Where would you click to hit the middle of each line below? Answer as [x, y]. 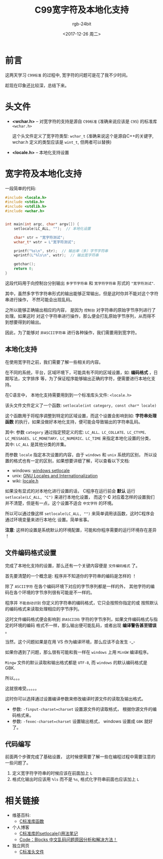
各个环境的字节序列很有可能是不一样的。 [54, 592]
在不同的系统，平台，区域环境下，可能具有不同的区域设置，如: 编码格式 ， [79, 372]
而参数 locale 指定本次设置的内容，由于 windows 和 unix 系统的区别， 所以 [79, 454]
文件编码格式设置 [31, 553]
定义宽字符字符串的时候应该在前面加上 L [52, 773]
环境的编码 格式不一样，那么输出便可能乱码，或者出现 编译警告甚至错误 [85, 625]
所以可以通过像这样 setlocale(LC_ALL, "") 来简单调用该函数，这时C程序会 [80, 513]
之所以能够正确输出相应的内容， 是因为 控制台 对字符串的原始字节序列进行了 [81, 310]
